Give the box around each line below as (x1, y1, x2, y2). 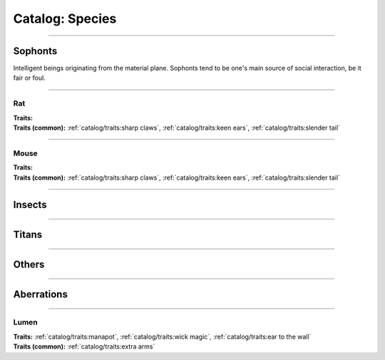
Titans (13, 229, 43, 241)
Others (13, 259, 45, 271)
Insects (13, 199, 47, 211)
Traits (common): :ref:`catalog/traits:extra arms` (13, 342, 155, 351)
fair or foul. (13, 73, 46, 82)
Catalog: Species (13, 11, 117, 26)
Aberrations (13, 289, 68, 301)
